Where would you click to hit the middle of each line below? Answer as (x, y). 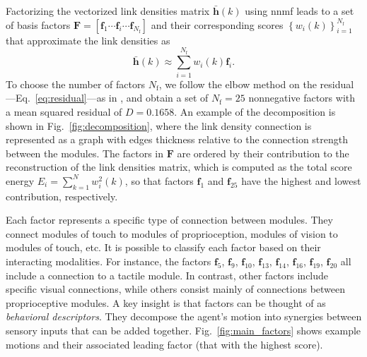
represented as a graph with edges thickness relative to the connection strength (177, 139)
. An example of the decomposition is (255, 111)
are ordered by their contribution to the (263, 153)
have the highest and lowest (301, 180)
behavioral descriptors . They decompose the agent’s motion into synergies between (184, 316)
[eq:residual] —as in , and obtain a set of (122, 98)
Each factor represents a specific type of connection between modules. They (169, 220)
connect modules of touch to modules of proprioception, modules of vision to (172, 233)
